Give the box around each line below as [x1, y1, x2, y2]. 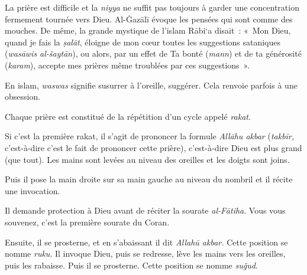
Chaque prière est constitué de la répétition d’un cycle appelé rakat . [5, 110, 251, 122]
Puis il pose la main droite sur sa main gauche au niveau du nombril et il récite [5, 173, 293, 185]
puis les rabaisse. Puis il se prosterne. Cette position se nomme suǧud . [5, 258, 258, 271]
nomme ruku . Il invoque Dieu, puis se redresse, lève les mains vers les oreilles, [5, 247, 286, 260]
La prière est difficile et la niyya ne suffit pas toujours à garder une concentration [5, 1, 299, 13]
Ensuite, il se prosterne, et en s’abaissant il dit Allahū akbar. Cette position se [5, 235, 288, 248]
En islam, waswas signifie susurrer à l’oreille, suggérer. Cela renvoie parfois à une [5, 78, 298, 91]
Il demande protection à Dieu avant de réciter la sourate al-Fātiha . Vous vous [5, 204, 286, 217]
